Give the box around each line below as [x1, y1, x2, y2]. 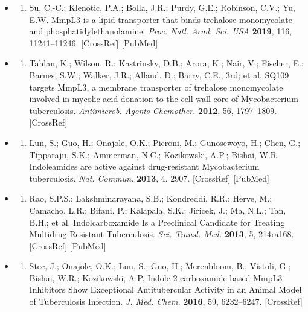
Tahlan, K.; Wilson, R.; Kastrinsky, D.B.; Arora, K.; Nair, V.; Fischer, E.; [29, 57, 304, 69]
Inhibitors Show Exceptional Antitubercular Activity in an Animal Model [29, 283, 302, 296]
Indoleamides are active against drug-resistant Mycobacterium [29, 160, 260, 173]
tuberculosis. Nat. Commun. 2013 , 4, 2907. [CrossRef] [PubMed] [29, 171, 269, 184]
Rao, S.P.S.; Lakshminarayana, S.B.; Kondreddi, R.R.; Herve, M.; [29, 192, 272, 205]
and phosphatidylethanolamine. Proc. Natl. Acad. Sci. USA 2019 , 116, [29, 25, 292, 37]
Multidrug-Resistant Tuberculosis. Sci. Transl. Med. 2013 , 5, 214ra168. [29, 228, 294, 240]
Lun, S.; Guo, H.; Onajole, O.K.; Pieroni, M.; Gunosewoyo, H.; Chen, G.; [29, 136, 301, 148]
